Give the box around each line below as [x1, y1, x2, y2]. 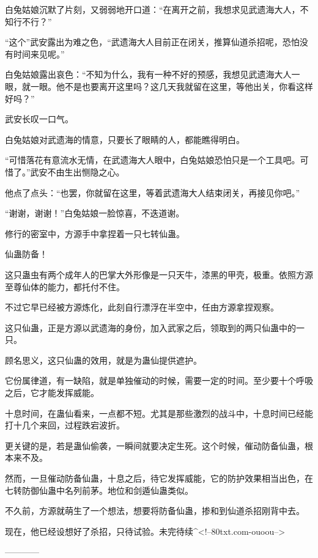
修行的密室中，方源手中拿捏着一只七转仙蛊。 [5, 227, 185, 240]
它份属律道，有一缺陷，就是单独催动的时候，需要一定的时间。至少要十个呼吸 [5, 374, 313, 387]
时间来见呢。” [13, 47, 65, 60]
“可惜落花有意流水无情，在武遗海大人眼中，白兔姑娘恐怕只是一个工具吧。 [5, 153, 300, 166]
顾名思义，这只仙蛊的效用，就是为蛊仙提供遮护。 [5, 353, 202, 366]
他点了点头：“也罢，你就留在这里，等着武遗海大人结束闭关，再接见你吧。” [5, 186, 300, 199]
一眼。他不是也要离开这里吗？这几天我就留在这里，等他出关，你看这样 [30, 79, 313, 92]
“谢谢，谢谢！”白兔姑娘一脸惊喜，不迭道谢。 [5, 207, 185, 219]
